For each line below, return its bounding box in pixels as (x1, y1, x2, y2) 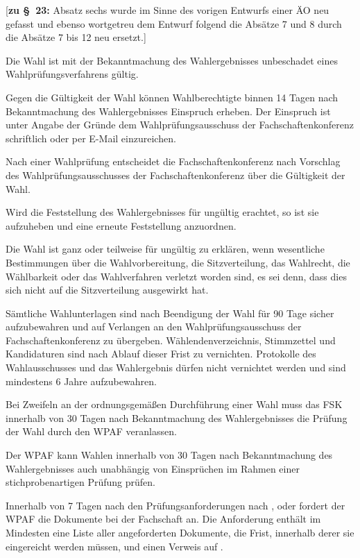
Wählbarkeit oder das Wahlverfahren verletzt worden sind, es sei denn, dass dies (6, 269, 347, 283)
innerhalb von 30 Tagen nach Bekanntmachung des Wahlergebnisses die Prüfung (6, 410, 348, 425)
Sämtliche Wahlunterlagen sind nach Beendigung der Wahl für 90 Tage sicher (6, 305, 334, 320)
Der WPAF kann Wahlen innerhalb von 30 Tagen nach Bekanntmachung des (6, 448, 333, 462)
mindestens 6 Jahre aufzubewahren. (6, 373, 157, 388)
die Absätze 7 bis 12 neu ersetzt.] (6, 30, 146, 44)
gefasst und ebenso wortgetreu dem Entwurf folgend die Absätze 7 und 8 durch (6, 16, 342, 31)
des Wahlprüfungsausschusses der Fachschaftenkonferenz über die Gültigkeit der (6, 167, 345, 182)
